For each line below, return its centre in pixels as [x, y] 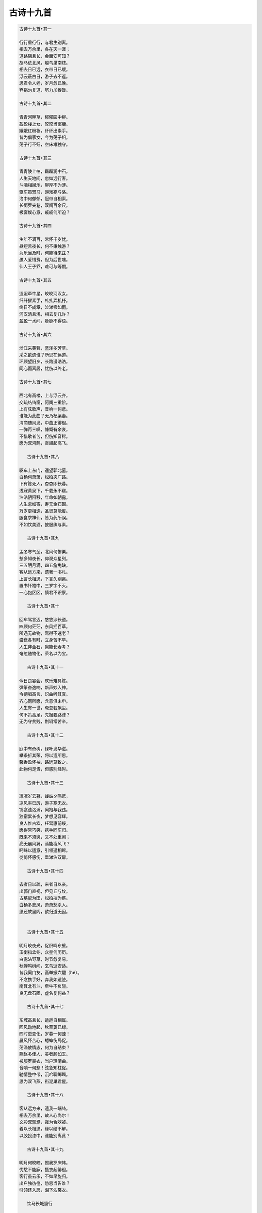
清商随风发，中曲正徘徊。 [45, 423]
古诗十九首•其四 [35, 226]
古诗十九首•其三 [35, 158]
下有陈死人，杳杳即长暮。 [45, 484]
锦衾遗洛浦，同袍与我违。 [45, 810]
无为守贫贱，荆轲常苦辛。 [45, 721]
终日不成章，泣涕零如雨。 [45, 307]
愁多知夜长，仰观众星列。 [45, 558]
